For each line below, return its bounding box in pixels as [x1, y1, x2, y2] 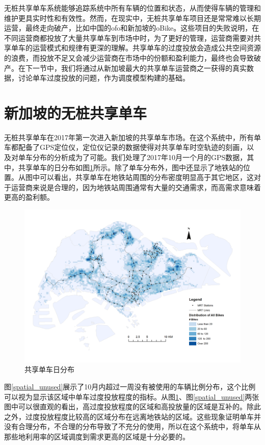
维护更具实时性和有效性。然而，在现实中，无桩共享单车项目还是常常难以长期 [4, 12, 261, 23]
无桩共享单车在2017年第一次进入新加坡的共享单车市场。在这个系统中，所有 [4, 132, 254, 142]
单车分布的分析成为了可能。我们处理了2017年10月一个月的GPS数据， [18, 152, 247, 163]
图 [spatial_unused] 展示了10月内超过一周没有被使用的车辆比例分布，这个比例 [4, 381, 256, 391]
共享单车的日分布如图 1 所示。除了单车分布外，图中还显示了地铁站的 [18, 162, 243, 172]
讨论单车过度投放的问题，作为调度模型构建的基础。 [18, 72, 190, 83]
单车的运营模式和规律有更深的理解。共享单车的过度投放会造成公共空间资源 [11, 42, 261, 53]
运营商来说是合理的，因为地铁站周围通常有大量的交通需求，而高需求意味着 [11, 181, 261, 192]
